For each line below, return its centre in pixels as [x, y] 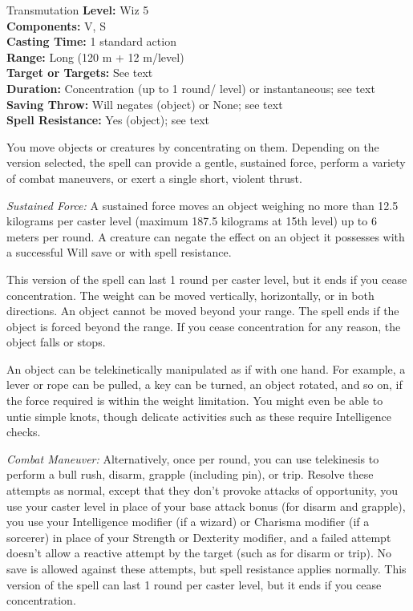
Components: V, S [56, 25]
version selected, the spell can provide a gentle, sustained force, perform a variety [206, 162]
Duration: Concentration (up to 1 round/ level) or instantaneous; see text [191, 88]
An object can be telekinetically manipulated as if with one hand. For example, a [206, 368]
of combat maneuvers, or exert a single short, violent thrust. [154, 178]
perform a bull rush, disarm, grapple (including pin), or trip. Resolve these [190, 474]
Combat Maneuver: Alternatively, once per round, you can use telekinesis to [193, 458]
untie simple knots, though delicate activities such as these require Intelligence [199, 416]
